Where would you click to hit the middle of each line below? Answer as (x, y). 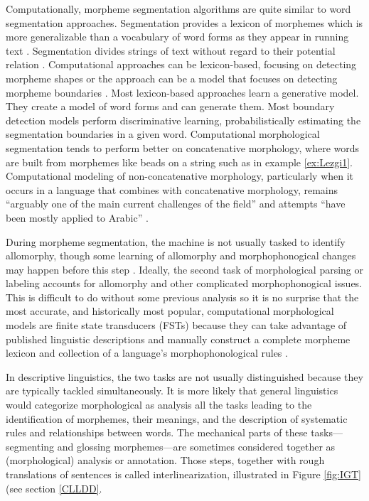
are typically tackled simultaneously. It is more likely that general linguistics (172, 390)
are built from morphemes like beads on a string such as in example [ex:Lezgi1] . (179, 162)
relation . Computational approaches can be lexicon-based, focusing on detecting (181, 64)
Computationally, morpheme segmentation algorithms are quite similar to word (178, 9)
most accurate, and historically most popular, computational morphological (170, 311)
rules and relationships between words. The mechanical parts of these (157, 432)
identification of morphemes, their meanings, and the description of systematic (177, 418)
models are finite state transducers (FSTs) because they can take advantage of (176, 325)
